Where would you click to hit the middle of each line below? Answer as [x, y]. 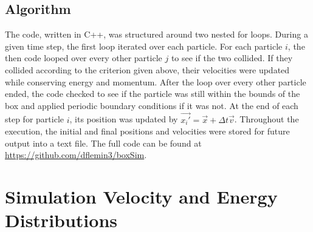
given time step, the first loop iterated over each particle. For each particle [144, 46]
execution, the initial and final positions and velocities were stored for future [147, 131]
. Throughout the [267, 119]
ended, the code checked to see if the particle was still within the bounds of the [153, 94]
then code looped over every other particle [84, 58]
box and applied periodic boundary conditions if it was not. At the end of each [152, 105]
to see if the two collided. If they [232, 58]
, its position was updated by [124, 119]
